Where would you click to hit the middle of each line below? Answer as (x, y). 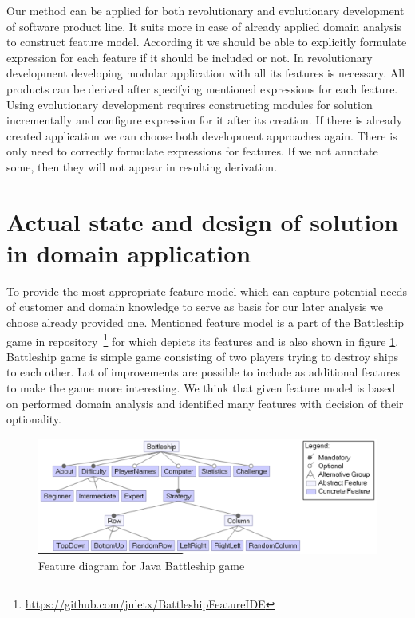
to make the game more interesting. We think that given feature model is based (201, 388)
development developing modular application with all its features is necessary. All (206, 73)
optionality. (34, 419)
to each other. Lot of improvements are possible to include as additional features (204, 372)
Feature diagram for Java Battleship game (142, 565)
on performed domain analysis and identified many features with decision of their (205, 403)
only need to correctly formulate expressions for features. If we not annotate (192, 151)
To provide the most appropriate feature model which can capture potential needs (207, 291)
